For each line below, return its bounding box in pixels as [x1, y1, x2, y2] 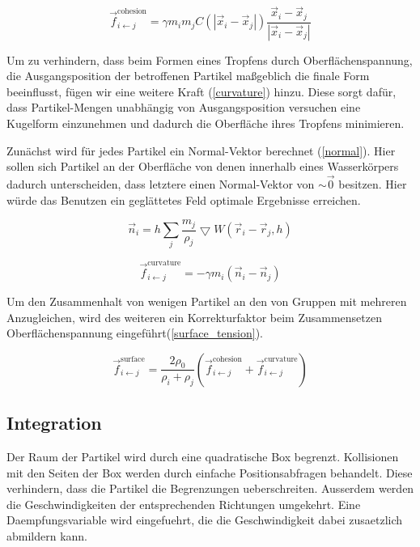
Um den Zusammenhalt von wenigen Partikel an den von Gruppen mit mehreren [6, 293, 407, 310]
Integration [6, 410, 102, 435]
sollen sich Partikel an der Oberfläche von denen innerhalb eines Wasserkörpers [6, 158, 399, 175]
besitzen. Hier [338, 175, 407, 192]
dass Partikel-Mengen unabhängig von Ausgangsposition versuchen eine [6, 99, 361, 116]
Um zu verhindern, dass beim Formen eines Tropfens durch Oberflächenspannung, [6, 51, 413, 68]
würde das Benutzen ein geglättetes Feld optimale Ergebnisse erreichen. [6, 191, 361, 208]
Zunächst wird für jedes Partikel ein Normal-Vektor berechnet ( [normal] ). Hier [6, 142, 396, 159]
